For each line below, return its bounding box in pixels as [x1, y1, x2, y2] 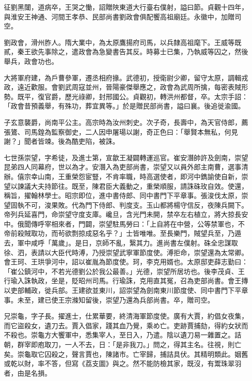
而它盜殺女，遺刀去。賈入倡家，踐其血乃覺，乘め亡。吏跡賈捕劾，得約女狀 [4, 320, 241, 330]
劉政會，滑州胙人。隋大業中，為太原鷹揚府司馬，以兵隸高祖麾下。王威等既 [4, 37, 241, 47]
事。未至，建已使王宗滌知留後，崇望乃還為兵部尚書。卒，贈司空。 [4, 294, 214, 305]
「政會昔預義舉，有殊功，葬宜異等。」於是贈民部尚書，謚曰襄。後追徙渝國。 [4, 101, 245, 111]
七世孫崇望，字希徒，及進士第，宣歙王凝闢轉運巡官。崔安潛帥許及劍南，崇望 [4, 152, 248, 162]
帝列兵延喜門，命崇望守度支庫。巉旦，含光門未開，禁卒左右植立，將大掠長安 [4, 209, 248, 219]
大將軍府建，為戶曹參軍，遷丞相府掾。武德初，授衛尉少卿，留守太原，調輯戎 [4, 72, 248, 82]
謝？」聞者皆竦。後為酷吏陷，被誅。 [4, 136, 119, 146]
